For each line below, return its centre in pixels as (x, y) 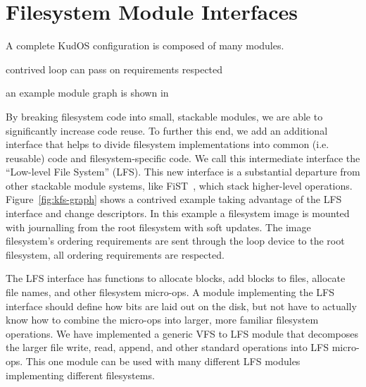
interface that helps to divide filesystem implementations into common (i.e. (168, 144)
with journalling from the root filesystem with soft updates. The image (158, 227)
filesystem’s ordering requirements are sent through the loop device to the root (175, 241)
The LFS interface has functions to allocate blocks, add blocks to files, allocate (176, 278)
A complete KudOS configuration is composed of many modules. (145, 45)
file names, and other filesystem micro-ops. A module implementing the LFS (170, 292)
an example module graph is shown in (87, 93)
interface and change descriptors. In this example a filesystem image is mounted (178, 213)
